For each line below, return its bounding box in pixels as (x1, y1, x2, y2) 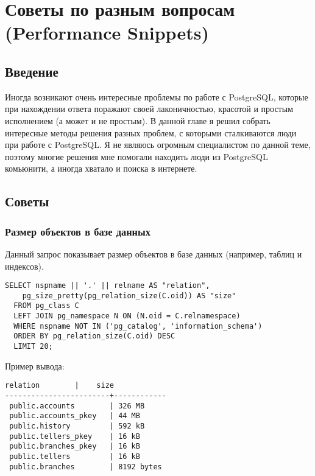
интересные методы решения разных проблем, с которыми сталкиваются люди (5, 126, 297, 139)
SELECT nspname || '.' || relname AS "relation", (5, 281, 210, 290)
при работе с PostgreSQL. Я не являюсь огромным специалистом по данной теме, (5, 138, 311, 151)
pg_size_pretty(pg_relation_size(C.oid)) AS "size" (22, 291, 236, 300)
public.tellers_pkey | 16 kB (9, 432, 140, 441)
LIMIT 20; (13, 342, 53, 351)
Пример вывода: (5, 359, 65, 372)
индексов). (5, 259, 44, 272)
